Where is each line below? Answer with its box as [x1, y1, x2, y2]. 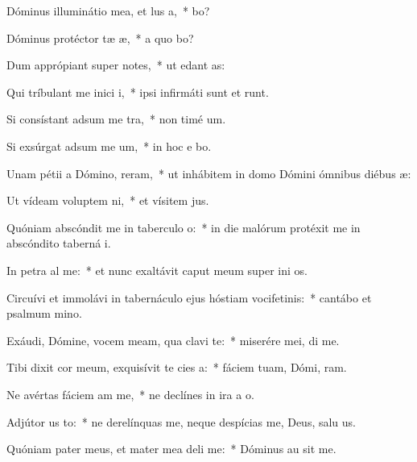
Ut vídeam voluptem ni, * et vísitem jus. [6, 192, 209, 209]
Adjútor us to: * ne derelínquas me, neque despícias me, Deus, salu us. [6, 413, 357, 430]
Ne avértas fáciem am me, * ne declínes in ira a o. [6, 385, 254, 402]
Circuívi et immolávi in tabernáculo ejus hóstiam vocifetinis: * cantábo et [6, 289, 372, 306]
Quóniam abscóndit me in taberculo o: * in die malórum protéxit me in [6, 219, 361, 235]
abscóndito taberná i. [6, 235, 111, 252]
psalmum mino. [6, 305, 82, 322]
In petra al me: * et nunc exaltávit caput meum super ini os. [6, 261, 308, 278]
